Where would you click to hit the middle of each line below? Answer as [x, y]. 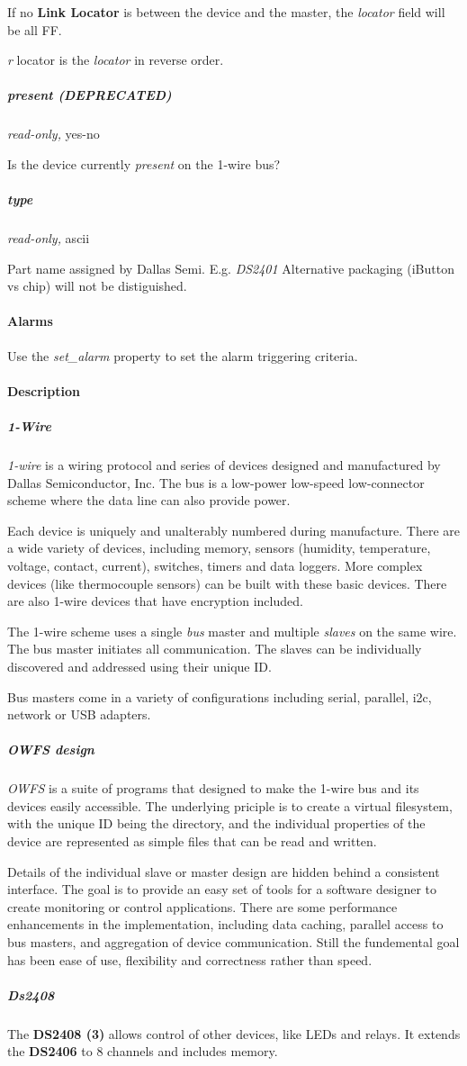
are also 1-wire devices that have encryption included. [155, 601]
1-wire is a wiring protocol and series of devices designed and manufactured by [224, 465]
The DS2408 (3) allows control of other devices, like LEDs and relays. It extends [234, 1033]
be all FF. [35, 29]
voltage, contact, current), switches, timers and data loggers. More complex [215, 565]
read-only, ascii [49, 238]
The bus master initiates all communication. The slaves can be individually [215, 649]
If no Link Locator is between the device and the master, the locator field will [226, 12]
